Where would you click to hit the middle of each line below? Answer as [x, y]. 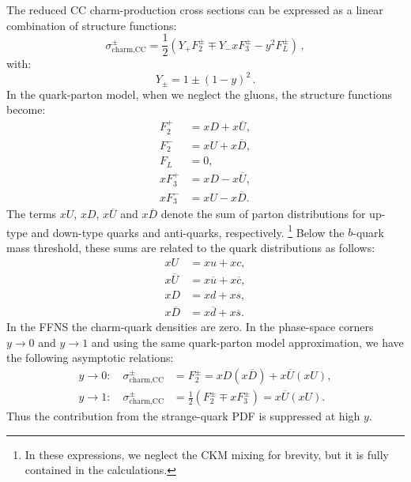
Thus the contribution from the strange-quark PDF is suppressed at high [183, 416]
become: [26, 109]
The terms [32, 214]
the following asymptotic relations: [90, 358]
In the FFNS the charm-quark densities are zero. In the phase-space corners [190, 327]
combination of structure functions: [92, 25]
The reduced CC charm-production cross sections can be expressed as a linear [195, 9]
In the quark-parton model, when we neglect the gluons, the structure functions [200, 94]
